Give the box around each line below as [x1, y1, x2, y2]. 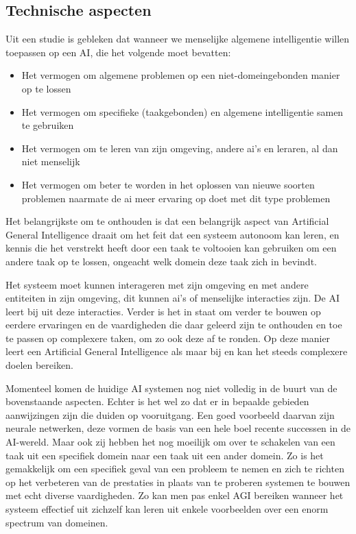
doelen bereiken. [5, 358, 73, 372]
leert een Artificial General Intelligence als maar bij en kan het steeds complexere [5, 344, 348, 359]
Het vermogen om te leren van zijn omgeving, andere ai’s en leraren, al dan [21, 141, 338, 155]
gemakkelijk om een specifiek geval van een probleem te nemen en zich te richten [5, 461, 344, 476]
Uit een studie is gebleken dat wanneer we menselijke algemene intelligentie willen [5, 32, 350, 46]
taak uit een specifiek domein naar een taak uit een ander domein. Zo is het [5, 448, 324, 462]
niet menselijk [21, 154, 80, 169]
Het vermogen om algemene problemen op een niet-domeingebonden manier [21, 68, 340, 82]
